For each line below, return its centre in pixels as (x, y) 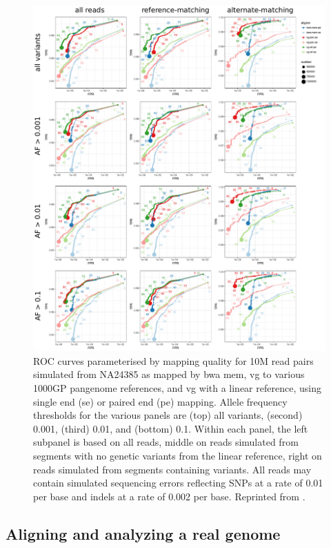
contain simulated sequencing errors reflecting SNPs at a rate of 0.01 (178, 483)
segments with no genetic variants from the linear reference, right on (178, 455)
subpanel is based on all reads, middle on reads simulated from (166, 442)
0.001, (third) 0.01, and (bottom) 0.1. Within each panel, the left (171, 428)
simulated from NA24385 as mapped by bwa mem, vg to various (169, 374)
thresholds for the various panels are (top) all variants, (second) (168, 415)
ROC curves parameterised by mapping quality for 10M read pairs (173, 360)
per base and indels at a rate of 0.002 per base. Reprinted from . (169, 496)
